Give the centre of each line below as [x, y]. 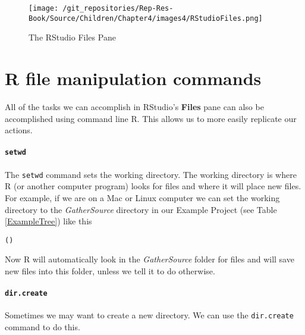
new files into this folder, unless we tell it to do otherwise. [110, 270]
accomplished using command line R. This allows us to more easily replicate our [151, 118]
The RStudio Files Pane [72, 37]
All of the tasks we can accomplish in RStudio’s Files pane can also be [134, 107]
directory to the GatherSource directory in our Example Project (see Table [141, 209]
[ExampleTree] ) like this [48, 221]
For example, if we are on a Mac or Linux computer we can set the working [142, 197]
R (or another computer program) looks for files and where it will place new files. [153, 186]
